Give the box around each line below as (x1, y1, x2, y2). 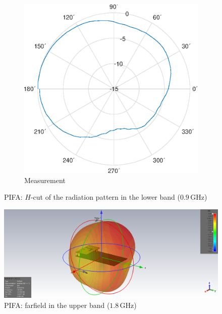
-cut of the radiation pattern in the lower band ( (30, 192, 180, 202)
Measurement (24, 174, 66, 185)
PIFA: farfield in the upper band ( (4, 299, 110, 310)
